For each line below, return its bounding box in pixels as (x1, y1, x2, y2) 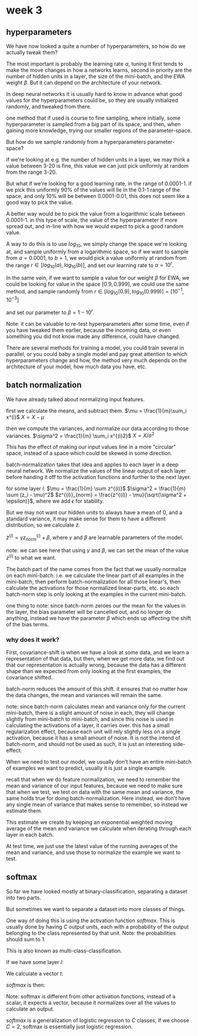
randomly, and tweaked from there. (6, 103, 92, 110)
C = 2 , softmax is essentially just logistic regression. (6, 1023, 133, 1030)
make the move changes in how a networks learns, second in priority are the (6, 67, 192, 74)
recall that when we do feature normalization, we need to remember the (6, 776, 180, 783)
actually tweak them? (6, 49, 58, 56)
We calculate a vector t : (6, 970, 64, 977)
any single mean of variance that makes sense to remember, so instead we (6, 801, 188, 808)
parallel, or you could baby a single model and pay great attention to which (6, 351, 187, 358)
